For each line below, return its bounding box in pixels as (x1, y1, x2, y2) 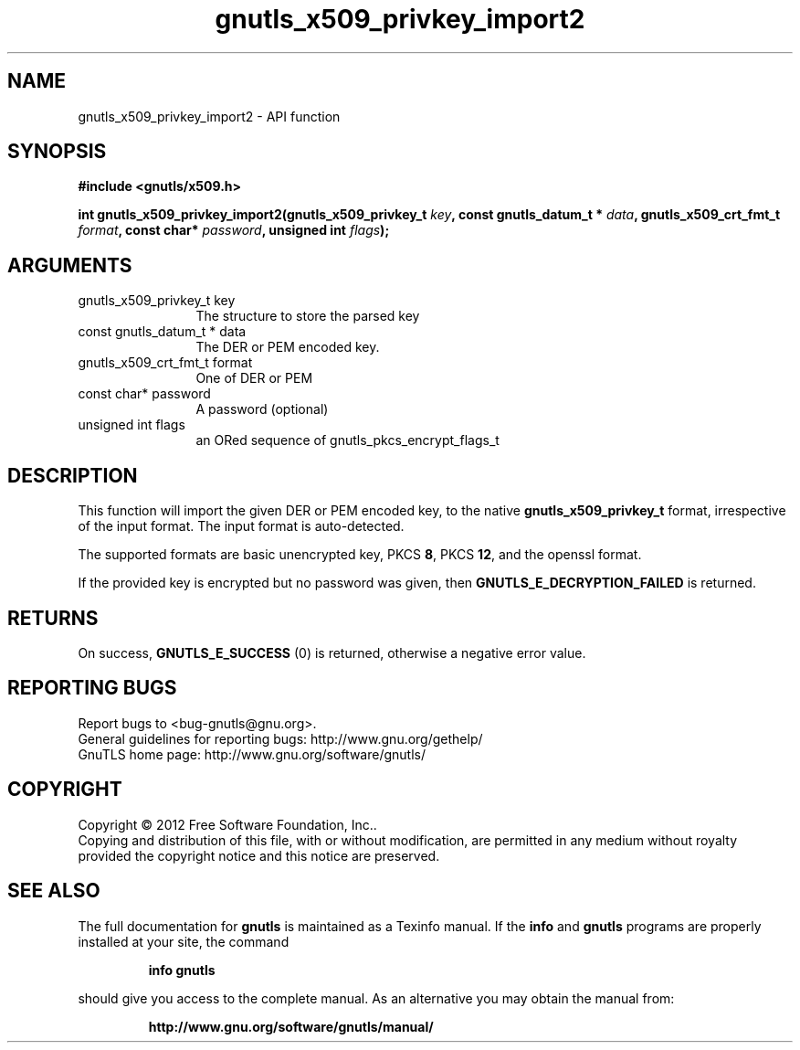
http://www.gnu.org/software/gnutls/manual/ (148, 1018, 434, 1034)
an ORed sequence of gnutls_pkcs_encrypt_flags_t (195, 432, 500, 449)
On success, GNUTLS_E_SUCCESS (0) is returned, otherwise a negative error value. (78, 644, 586, 661)
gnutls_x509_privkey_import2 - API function (78, 108, 341, 124)
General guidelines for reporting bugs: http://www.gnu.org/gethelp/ (78, 730, 483, 747)
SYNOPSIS (7, 140, 107, 164)
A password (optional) (195, 401, 329, 418)
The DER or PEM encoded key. (195, 339, 380, 355)
